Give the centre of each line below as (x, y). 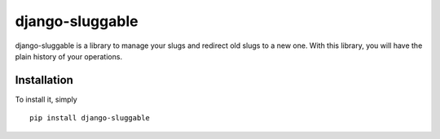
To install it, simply (46, 99)
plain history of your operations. (68, 56)
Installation (44, 80)
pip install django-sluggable (90, 118)
